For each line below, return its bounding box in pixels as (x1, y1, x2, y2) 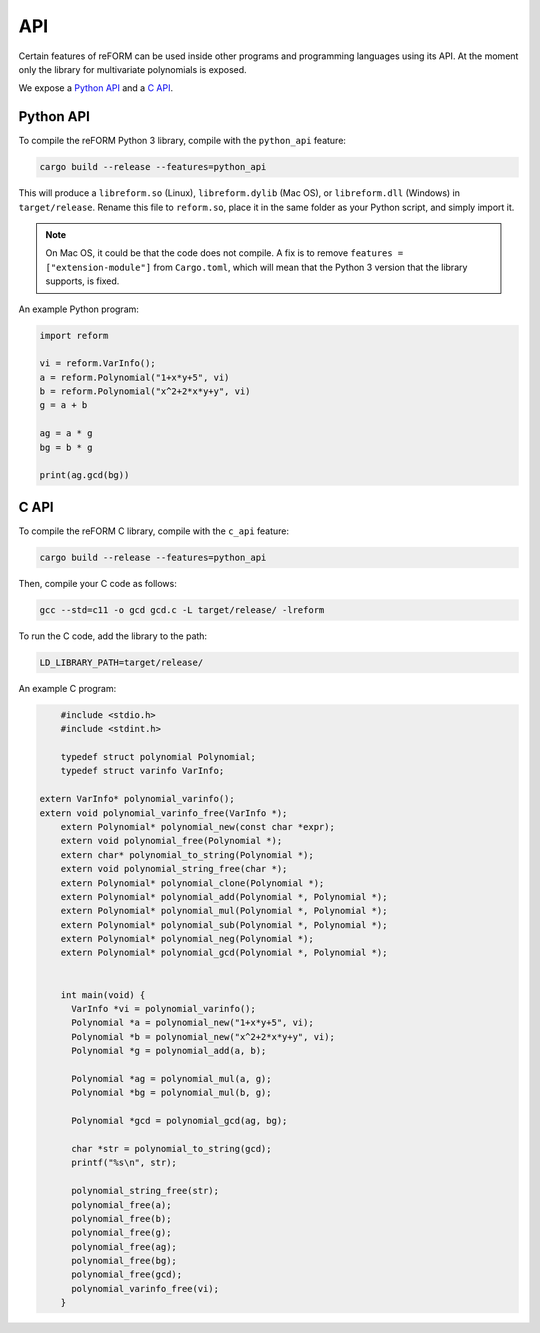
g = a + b (39, 400, 88, 411)
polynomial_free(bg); (71, 1255, 177, 1267)
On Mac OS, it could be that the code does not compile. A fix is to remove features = (45, 247, 404, 259)
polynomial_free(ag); (71, 1241, 177, 1252)
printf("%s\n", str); (71, 1157, 177, 1169)
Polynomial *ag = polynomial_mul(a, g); (71, 1073, 272, 1084)
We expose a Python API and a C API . (18, 82, 174, 94)
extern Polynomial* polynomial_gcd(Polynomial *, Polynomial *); (60, 947, 388, 959)
